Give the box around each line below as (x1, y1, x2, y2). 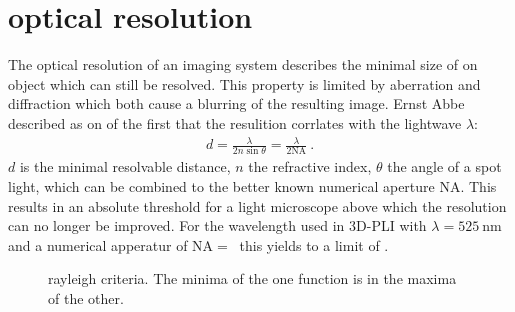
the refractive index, (248, 156, 372, 177)
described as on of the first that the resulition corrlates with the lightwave (8, 112, 462, 133)
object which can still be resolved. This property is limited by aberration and (8, 73, 481, 94)
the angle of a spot (387, 156, 502, 177)
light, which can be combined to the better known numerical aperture (8, 175, 435, 196)
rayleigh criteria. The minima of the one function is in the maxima (48, 268, 457, 289)
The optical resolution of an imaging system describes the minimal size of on (8, 54, 478, 75)
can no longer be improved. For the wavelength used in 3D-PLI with (8, 215, 427, 236)
